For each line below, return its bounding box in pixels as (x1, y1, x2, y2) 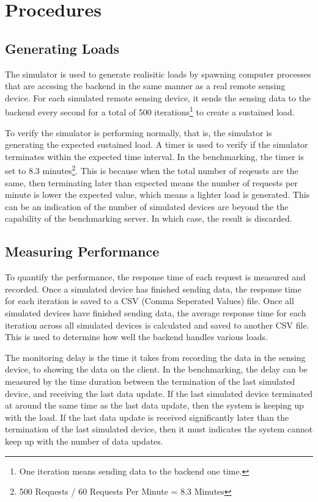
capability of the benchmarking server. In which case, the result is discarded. (5, 212, 292, 225)
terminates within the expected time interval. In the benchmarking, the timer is (5, 150, 304, 162)
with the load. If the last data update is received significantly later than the (5, 410, 289, 423)
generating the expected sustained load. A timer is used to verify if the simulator (5, 138, 308, 151)
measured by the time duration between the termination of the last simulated (5, 374, 295, 387)
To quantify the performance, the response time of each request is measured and (5, 271, 306, 283)
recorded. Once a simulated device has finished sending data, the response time (5, 282, 301, 295)
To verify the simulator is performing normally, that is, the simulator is (5, 126, 272, 139)
